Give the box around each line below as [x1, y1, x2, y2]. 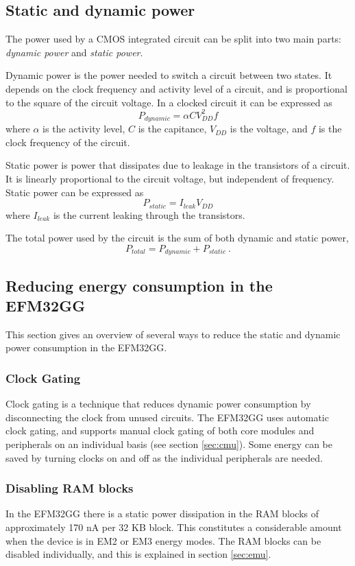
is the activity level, [42, 121, 125, 136]
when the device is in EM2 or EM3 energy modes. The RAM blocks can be [5, 533, 321, 547]
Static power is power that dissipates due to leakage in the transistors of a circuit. [5, 158, 350, 172]
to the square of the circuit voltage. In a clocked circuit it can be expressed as [5, 95, 332, 109]
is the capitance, [138, 121, 207, 136]
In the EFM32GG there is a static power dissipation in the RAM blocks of [5, 506, 319, 521]
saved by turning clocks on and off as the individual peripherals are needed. [5, 450, 323, 464]
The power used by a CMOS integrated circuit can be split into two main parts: [5, 32, 341, 46]
